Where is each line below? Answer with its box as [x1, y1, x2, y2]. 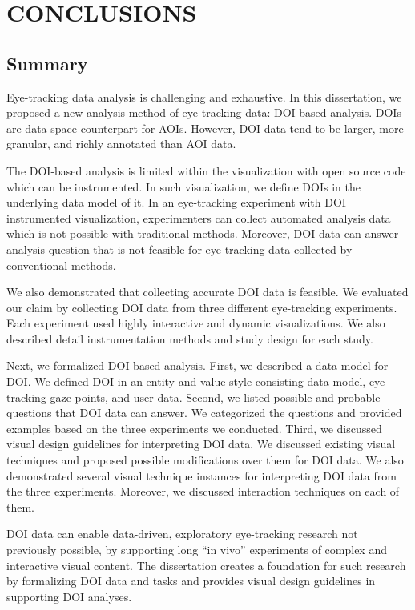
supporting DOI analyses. [6, 588, 132, 604]
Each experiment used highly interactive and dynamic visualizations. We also [6, 315, 385, 331]
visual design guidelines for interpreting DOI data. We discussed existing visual [6, 435, 396, 452]
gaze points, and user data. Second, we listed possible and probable [50, 388, 381, 405]
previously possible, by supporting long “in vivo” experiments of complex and [6, 541, 387, 558]
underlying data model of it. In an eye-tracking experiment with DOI [6, 194, 346, 211]
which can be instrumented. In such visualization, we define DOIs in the [6, 178, 361, 195]
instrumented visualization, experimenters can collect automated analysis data [6, 209, 391, 226]
